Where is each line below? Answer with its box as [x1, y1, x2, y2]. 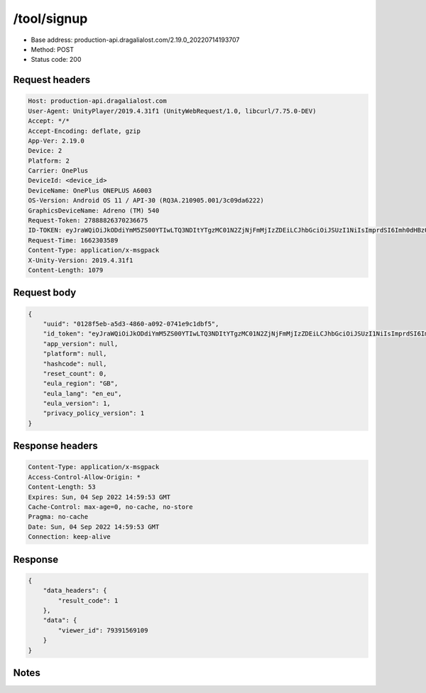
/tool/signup [13, 11, 88, 26]
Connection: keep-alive [28, 533, 111, 541]
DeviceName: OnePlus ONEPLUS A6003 [28, 186, 152, 195]
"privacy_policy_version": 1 [43, 409, 145, 417]
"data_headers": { [43, 586, 107, 595]
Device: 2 [28, 146, 62, 155]
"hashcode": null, [43, 360, 107, 367]
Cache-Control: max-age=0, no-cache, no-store [28, 503, 193, 511]
